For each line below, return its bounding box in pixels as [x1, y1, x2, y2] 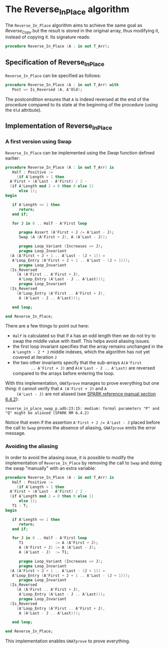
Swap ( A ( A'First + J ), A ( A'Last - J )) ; [18, 234, 108, 240]
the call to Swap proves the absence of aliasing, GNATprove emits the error [5, 425, 156, 431]
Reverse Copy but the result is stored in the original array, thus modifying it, [5, 27, 159, 35]
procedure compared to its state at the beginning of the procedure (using [5, 101, 158, 107]
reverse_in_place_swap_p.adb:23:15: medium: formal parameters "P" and [5, 406, 159, 411]
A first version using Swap [5, 138, 72, 145]
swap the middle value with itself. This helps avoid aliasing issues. [12, 338, 150, 344]
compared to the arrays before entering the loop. [12, 371, 115, 377]
